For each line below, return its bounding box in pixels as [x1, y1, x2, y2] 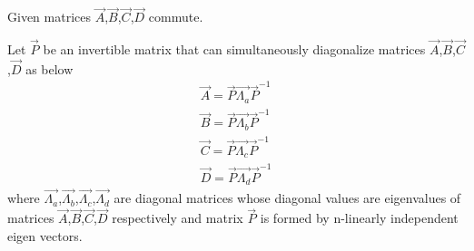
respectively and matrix [112, 208, 243, 227]
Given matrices [7, 7, 91, 26]
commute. [148, 7, 203, 26]
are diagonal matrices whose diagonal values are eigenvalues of [114, 188, 461, 208]
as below [25, 59, 74, 78]
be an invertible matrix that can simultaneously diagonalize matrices [43, 40, 426, 59]
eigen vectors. [7, 226, 83, 245]
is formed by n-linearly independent [260, 208, 459, 227]
